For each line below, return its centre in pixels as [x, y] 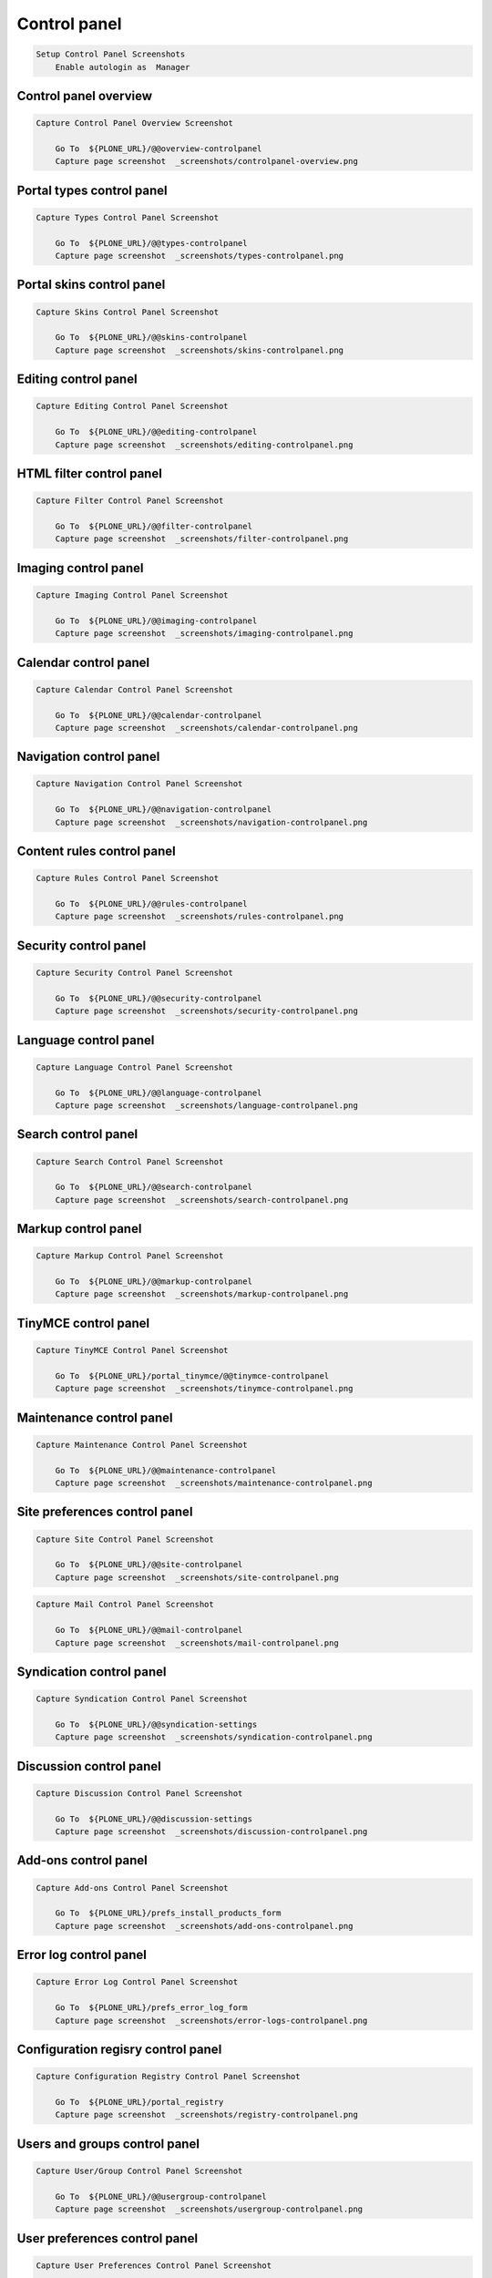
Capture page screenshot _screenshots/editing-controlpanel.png [204, 445]
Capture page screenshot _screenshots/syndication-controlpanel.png [214, 1737]
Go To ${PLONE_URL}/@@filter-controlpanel [154, 526]
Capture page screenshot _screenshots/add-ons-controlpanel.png [204, 1926]
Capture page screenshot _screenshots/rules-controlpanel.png [200, 917]
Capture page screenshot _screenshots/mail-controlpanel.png [197, 1643]
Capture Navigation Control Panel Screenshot [139, 784]
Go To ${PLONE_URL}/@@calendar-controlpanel [159, 715]
